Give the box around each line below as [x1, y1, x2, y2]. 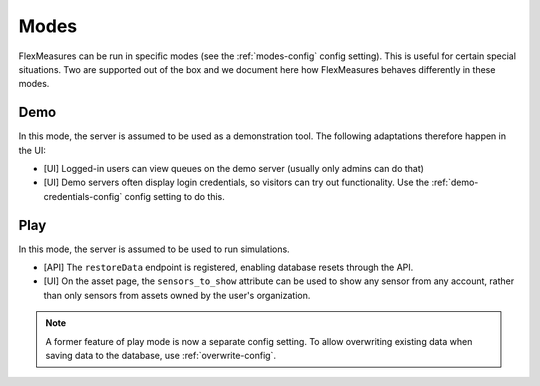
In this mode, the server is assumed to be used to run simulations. [18, 243, 290, 255]
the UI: [18, 144, 47, 156]
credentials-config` [43, 190, 123, 202]
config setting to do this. [124, 190, 225, 202]
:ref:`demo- [431, 176, 479, 189]
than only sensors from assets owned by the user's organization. [43, 289, 311, 301]
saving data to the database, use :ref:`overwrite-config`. [45, 350, 277, 362]
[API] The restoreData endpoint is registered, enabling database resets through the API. [43, 261, 414, 274]
